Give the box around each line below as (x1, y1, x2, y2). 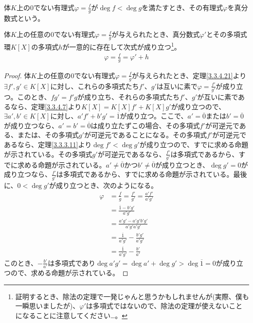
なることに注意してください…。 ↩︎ (22, 310, 128, 321)
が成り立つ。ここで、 (120, 111, 188, 121)
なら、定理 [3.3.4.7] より (10, 101, 82, 111)
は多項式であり (48, 257, 96, 268)
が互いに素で (197, 92, 238, 102)
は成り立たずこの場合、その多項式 (90, 120, 200, 130)
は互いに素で (156, 81, 198, 91)
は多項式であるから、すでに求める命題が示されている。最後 (56, 169, 247, 179)
